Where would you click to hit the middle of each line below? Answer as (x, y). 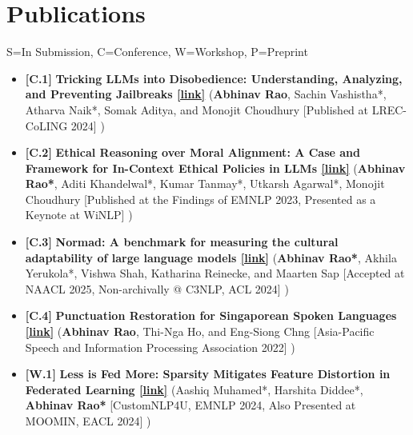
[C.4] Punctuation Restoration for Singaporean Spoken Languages (211, 315)
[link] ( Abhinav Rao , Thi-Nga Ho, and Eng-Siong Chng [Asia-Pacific (200, 331)
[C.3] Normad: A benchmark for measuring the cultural (182, 242)
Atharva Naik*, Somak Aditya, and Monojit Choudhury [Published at (197, 109)
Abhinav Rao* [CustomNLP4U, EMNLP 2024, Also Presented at (190, 405)
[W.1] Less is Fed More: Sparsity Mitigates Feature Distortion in (208, 374)
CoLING (46, 125)
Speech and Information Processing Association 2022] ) (160, 347)
